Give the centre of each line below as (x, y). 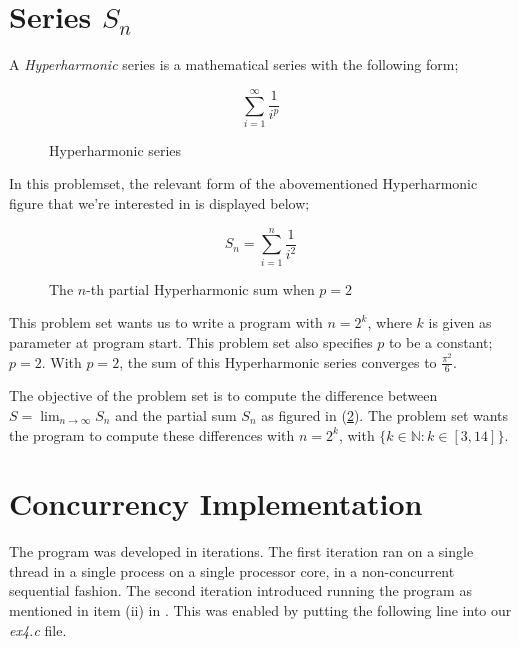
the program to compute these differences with (152, 434)
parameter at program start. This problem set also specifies (191, 341)
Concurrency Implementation (216, 503)
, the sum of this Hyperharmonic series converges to (278, 361)
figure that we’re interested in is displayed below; (159, 203)
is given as (460, 322)
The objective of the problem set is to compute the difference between (223, 395)
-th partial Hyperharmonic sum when (200, 288)
